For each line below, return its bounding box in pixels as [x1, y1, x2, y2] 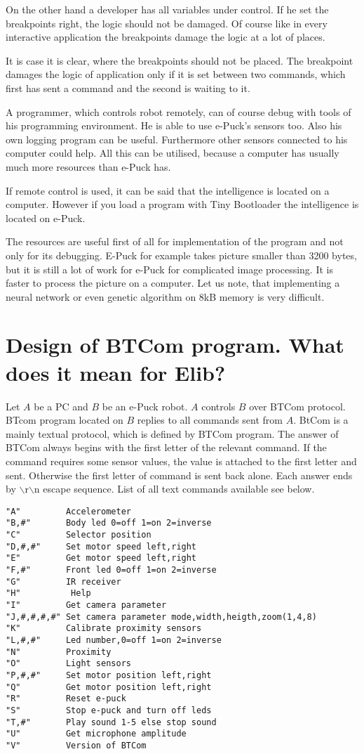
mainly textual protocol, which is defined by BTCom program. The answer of [6, 426, 339, 441]
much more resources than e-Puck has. [6, 159, 171, 174]
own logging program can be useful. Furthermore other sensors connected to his [6, 131, 348, 146]
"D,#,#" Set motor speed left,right [6, 541, 197, 552]
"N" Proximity [6, 646, 112, 657]
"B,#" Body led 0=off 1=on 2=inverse [6, 518, 212, 528]
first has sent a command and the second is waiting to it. [6, 80, 250, 95]
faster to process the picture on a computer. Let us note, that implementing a [6, 275, 340, 290]
